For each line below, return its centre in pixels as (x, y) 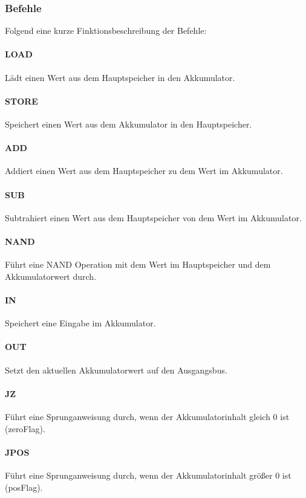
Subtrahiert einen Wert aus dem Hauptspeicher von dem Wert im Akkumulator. (153, 217)
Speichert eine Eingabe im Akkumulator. (80, 323)
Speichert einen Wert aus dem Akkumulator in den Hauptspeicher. (129, 124)
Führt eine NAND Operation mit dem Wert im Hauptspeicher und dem (138, 264)
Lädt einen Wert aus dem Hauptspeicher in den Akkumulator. (120, 77)
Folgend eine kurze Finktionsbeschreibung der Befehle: (106, 31)
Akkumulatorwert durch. (51, 276)
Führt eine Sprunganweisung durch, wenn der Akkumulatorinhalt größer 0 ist (148, 475)
